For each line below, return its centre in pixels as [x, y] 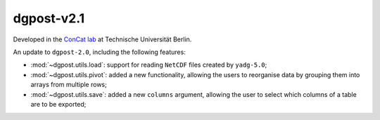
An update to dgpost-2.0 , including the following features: [99, 52]
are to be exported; [58, 104]
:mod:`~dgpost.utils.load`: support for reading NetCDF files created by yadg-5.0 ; [149, 65]
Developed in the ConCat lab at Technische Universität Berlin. [102, 39]
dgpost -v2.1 [49, 18]
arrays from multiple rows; [69, 85]
